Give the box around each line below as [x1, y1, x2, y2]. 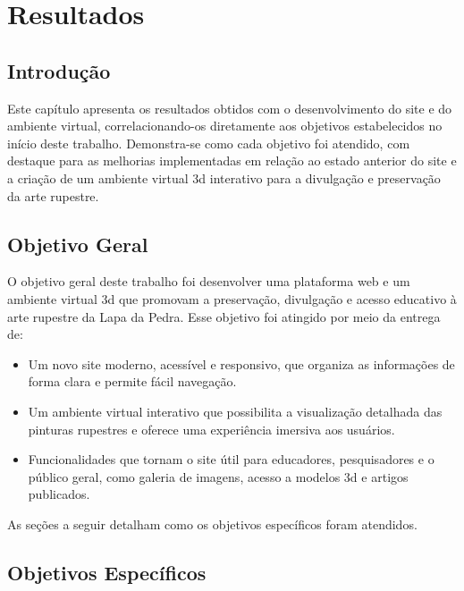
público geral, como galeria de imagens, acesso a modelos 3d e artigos [28, 467, 409, 485]
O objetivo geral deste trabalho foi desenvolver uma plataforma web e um [7, 272, 410, 291]
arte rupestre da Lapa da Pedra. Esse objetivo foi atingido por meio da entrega [7, 307, 441, 325]
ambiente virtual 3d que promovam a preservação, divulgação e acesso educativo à [7, 289, 457, 308]
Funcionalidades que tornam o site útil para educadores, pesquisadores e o [28, 450, 434, 469]
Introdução [7, 56, 111, 84]
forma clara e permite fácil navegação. [28, 372, 237, 391]
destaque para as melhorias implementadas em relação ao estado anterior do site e [7, 151, 457, 170]
